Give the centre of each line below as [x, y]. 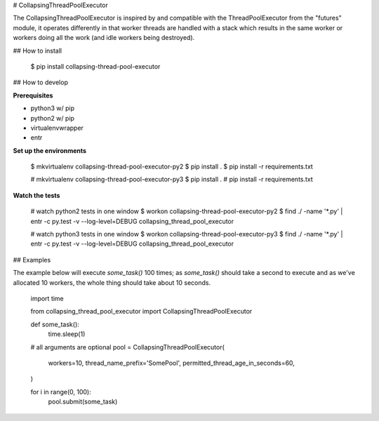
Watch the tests [36, 195]
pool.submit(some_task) [83, 402]
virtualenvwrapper [57, 128]
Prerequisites [33, 95]
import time [47, 298]
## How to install [38, 51]
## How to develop [40, 82]
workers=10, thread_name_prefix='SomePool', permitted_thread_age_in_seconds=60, [171, 363]
